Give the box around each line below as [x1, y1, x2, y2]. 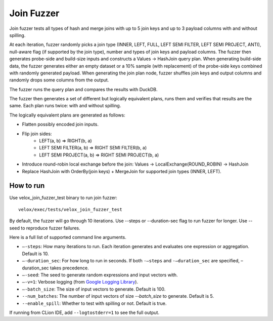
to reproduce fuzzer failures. [21, 225, 80, 231]
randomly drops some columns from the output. [9, 77, 109, 83]
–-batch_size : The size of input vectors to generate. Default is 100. [22, 286, 166, 292]
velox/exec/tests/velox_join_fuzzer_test [18, 207, 122, 212]
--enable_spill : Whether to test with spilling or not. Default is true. [22, 300, 167, 306]
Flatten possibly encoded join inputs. [22, 122, 99, 128]
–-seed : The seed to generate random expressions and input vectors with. [22, 272, 178, 278]
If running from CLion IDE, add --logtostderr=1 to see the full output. [9, 309, 159, 315]
